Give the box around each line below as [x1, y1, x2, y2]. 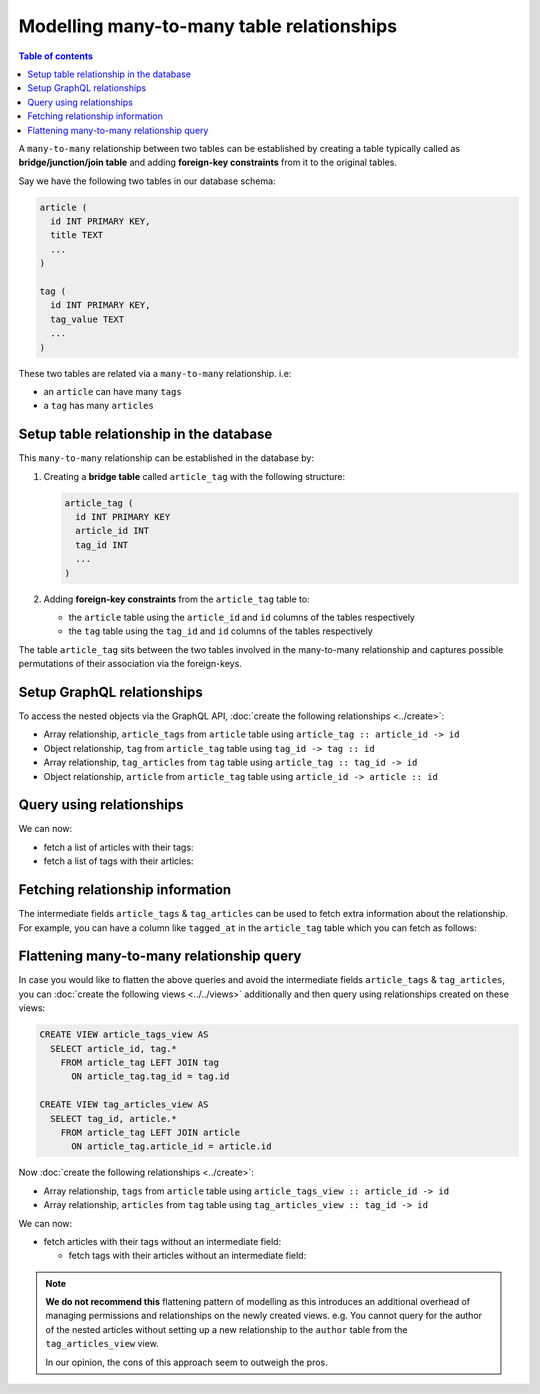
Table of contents [18, 50, 94, 62]
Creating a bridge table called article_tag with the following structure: [43, 470, 345, 482]
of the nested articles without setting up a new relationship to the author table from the [45, 1323, 408, 1335]
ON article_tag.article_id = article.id [71, 1141, 272, 1152]
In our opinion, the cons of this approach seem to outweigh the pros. [45, 1356, 329, 1368]
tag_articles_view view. [45, 1338, 159, 1350]
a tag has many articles [43, 400, 154, 412]
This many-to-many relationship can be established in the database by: [18, 452, 315, 464]
